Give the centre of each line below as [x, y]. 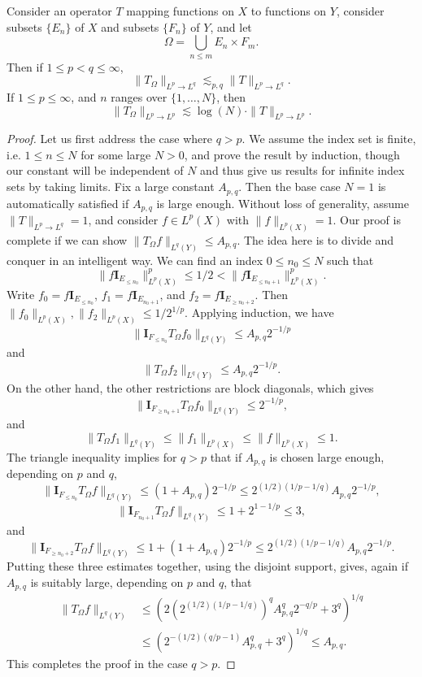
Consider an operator [59, 11]
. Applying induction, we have [259, 312]
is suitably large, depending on [107, 582]
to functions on [289, 11]
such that [350, 260]
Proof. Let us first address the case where [109, 139]
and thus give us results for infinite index [302, 170]
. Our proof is [367, 219]
